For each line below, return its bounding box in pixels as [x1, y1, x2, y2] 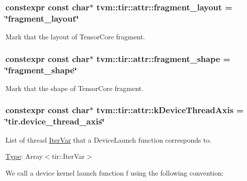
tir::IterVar [52, 151, 85, 161]
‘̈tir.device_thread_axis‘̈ [5, 115, 105, 127]
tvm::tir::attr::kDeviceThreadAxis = [96, 104, 244, 116]
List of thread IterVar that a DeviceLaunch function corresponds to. [5, 134, 212, 145]
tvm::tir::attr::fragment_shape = [96, 52, 231, 64]
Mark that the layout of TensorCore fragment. [5, 31, 145, 42]
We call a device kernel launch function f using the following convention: [5, 167, 224, 178]
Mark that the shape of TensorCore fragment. [5, 83, 143, 93]
